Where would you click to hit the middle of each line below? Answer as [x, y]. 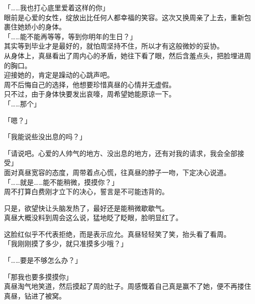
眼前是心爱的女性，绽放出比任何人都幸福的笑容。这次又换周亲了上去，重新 [124, 17]
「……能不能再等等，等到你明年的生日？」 [70, 36]
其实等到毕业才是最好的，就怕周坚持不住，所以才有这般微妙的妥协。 [114, 46]
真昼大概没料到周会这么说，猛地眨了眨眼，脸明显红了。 [93, 217]
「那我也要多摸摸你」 [38, 276]
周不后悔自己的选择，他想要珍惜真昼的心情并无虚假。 [90, 84]
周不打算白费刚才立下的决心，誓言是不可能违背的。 [86, 191]
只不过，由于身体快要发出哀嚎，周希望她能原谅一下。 [90, 94]
